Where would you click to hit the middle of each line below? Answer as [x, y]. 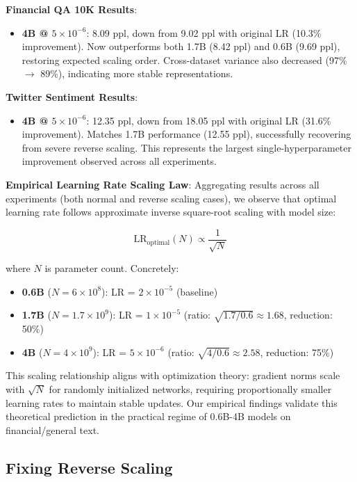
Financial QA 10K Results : [72, 9]
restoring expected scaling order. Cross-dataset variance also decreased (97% [184, 59]
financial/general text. [53, 429]
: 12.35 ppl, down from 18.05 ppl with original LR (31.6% [209, 120]
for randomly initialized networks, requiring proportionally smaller [190, 389]
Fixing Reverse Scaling [89, 467]
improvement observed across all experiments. [119, 161]
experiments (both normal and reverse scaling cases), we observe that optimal [171, 198]
